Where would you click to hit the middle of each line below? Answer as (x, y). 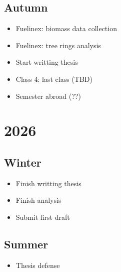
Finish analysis (38, 200)
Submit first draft (43, 217)
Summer (26, 244)
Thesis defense (38, 265)
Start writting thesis (47, 62)
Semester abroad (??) (48, 96)
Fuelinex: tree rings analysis (58, 45)
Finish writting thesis (48, 183)
